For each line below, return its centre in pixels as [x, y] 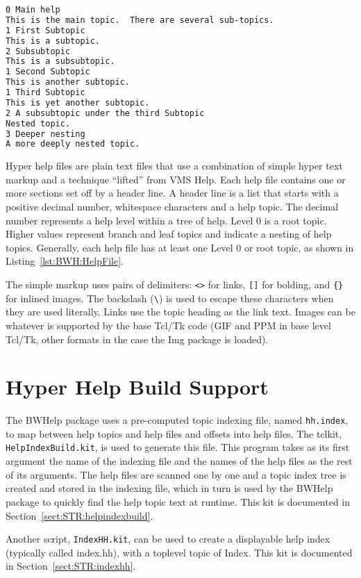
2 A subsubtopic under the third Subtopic [105, 113]
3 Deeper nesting [45, 134]
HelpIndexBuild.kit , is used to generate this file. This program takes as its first [178, 447]
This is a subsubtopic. [60, 61]
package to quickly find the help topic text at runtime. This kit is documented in [178, 501]
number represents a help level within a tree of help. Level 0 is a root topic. [166, 220]
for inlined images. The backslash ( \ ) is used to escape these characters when [170, 298]
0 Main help [33, 10]
